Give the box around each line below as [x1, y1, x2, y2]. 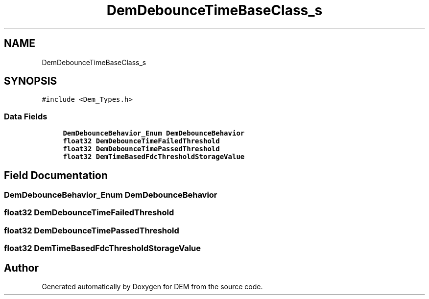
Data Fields [4, 111, 48, 121]
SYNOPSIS [4, 75, 57, 88]
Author [4, 261, 39, 274]
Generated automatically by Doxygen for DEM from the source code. [42, 282, 263, 291]
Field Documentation [4, 169, 108, 182]
